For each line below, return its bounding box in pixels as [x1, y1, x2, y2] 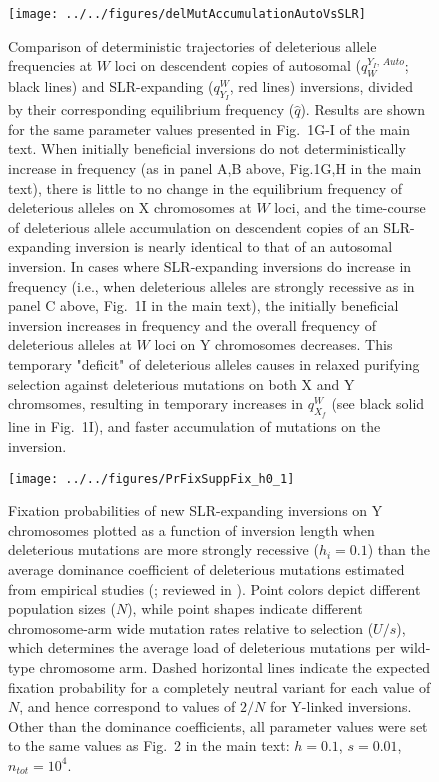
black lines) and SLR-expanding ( [8, 76, 214, 97]
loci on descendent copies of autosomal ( [114, 55, 362, 76]
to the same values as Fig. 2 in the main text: [8, 735, 290, 756]
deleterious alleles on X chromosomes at [8, 197, 252, 218]
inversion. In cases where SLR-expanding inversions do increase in [8, 256, 412, 276]
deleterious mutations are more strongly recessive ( [8, 539, 319, 560]
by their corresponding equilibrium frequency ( [8, 99, 295, 120]
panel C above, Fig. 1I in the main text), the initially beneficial [8, 295, 399, 316]
